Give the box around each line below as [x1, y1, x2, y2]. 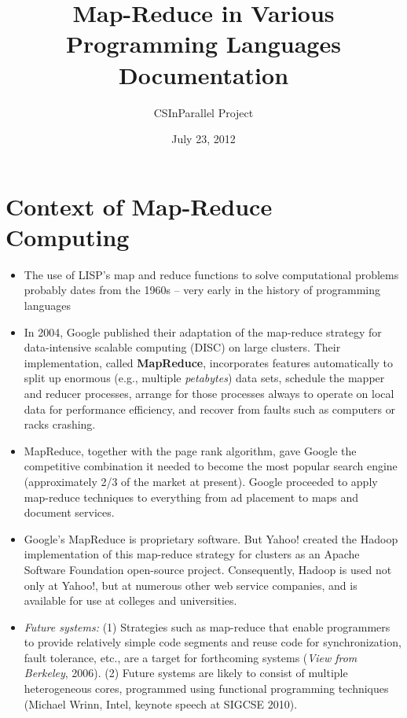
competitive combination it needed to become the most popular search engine [24, 458, 398, 474]
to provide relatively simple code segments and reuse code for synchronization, [24, 634, 401, 650]
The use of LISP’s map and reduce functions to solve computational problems [24, 266, 399, 282]
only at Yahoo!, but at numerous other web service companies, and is [24, 576, 357, 593]
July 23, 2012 [171, 131, 236, 147]
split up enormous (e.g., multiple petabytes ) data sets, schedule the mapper [24, 370, 385, 386]
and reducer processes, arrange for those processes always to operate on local [24, 385, 394, 401]
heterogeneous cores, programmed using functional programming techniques [24, 680, 389, 697]
